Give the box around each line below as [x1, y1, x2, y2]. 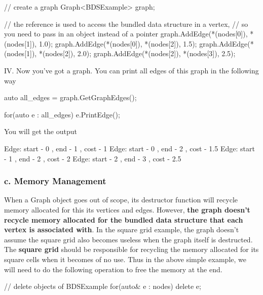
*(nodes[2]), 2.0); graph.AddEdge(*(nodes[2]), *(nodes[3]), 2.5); [39, 48, 236, 59]
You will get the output [4, 126, 77, 137]
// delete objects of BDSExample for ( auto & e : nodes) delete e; [4, 281, 201, 291]
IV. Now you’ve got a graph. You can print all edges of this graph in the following [4, 65, 259, 75]
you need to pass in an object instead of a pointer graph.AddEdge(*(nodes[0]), [4, 28, 248, 39]
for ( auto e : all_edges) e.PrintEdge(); [4, 109, 120, 119]
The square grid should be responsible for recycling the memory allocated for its [4, 244, 259, 255]
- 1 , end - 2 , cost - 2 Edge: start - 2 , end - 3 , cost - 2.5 [4, 153, 181, 163]
